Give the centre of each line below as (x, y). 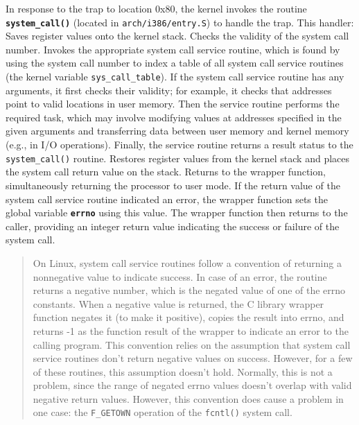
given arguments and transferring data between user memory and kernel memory (177, 131)
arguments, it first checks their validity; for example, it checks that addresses (169, 90)
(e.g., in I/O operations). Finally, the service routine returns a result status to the (179, 145)
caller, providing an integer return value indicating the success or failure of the (173, 226)
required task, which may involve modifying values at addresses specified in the (174, 117)
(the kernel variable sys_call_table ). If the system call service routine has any (175, 77)
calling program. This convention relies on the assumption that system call (192, 344)
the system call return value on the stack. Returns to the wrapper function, (166, 172)
